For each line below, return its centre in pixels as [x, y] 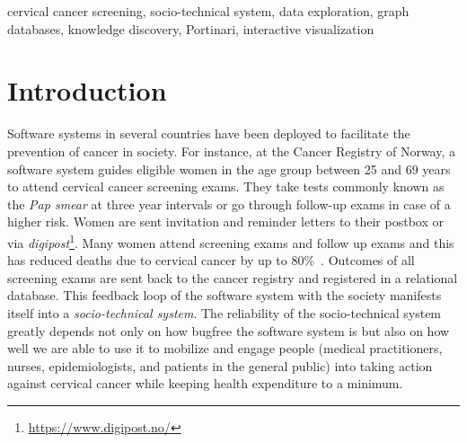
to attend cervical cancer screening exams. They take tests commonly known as [226, 186]
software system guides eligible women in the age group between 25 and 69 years [229, 168]
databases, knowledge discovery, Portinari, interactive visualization [191, 28]
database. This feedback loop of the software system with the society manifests [225, 295]
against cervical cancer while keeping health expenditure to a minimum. [205, 383]
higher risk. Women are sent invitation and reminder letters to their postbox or [225, 221]
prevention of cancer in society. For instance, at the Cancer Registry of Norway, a [231, 151]
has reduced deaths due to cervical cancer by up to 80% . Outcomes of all [211, 260]
